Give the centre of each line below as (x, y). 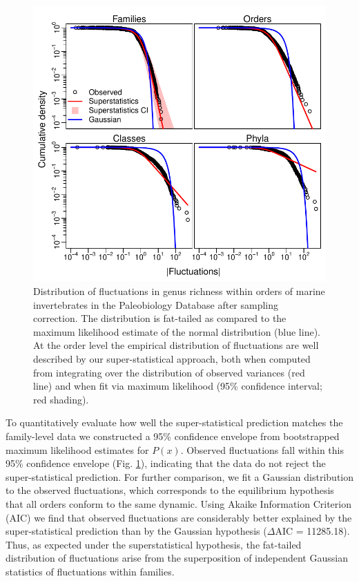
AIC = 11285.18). (312, 531)
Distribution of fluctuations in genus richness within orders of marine (179, 291)
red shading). (61, 399)
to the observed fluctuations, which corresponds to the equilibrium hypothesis (170, 490)
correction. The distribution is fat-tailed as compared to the (160, 318)
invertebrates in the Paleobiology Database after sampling (156, 304)
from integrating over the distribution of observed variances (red (169, 372)
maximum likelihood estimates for (77, 449)
